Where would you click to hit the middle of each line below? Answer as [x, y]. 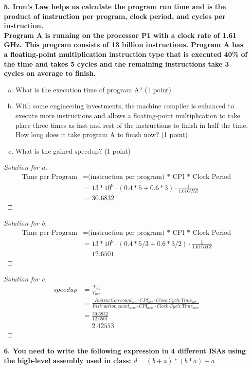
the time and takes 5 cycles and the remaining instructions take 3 [117, 63]
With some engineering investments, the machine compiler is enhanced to [125, 106]
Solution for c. [26, 278]
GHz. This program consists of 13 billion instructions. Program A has [124, 44]
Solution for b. [26, 222]
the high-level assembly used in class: [68, 360]
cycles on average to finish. [50, 73]
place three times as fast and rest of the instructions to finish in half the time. [132, 125]
